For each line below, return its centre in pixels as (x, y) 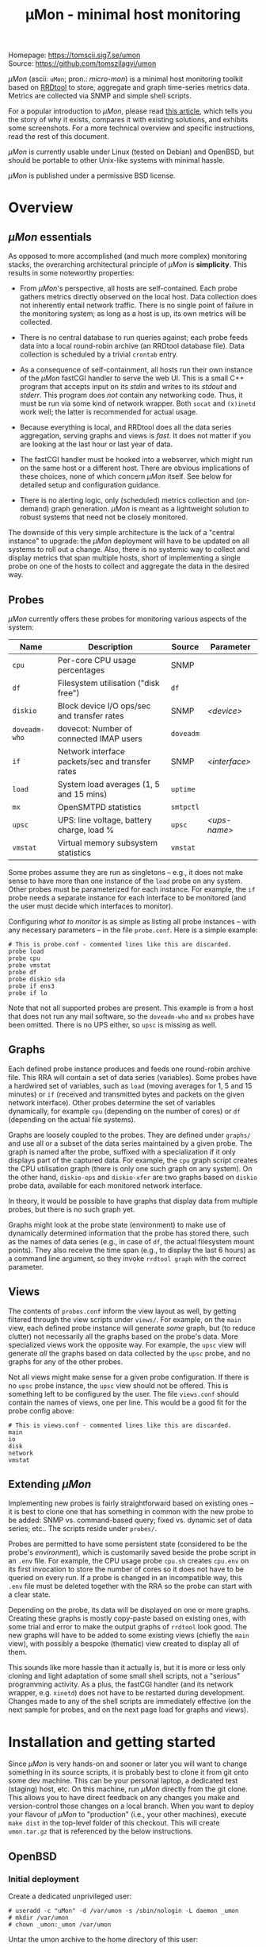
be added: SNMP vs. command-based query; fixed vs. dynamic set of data (130, 1520)
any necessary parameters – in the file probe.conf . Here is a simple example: (133, 930)
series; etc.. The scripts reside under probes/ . (82, 1529)
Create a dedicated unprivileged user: (70, 1896)
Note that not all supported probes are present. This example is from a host (131, 1008)
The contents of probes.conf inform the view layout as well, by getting (122, 1311)
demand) (34, 509)
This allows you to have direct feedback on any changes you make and (124, 1798)
